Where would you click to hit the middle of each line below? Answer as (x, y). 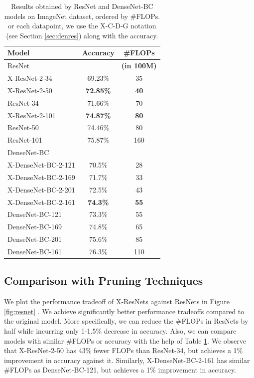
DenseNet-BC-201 (35, 239)
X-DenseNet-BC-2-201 (41, 189)
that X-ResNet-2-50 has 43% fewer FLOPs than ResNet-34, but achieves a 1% (124, 350)
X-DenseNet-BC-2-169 (41, 177)
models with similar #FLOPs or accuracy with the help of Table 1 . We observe (125, 340)
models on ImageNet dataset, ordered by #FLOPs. (82, 16)
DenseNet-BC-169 (35, 227)
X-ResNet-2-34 (30, 78)
